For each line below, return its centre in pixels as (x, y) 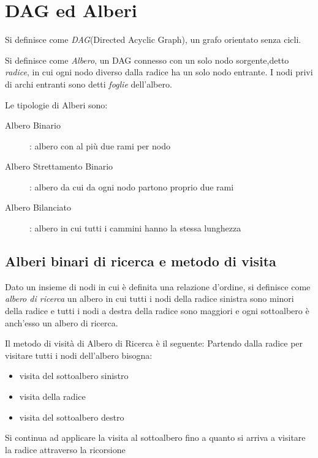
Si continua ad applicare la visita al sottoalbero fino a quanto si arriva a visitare (155, 437)
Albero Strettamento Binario (59, 166)
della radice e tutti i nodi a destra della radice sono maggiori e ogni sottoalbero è (157, 311)
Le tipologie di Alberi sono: (56, 104)
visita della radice (52, 396)
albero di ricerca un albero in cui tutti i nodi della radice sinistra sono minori (150, 298)
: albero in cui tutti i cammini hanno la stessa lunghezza (135, 228)
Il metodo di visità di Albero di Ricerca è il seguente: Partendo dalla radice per (154, 343)
